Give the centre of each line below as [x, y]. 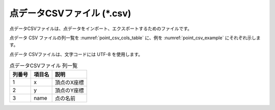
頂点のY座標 [69, 91]
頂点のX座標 [69, 82]
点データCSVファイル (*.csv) [70, 13]
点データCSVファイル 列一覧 [44, 66]
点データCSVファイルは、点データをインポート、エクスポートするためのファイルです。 [101, 29]
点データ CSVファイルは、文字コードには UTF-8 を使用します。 [76, 54]
